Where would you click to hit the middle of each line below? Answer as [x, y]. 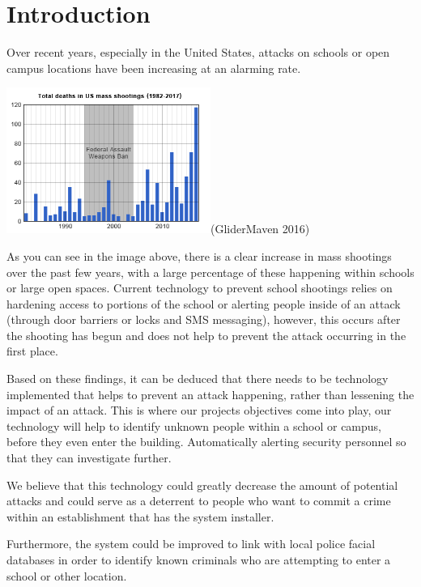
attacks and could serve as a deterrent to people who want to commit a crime [199, 501]
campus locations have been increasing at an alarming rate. [154, 68]
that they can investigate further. [89, 458]
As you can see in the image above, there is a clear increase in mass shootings [199, 255]
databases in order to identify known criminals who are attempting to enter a [199, 559]
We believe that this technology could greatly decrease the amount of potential [202, 485]
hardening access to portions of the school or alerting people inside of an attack [204, 303]
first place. [32, 351]
